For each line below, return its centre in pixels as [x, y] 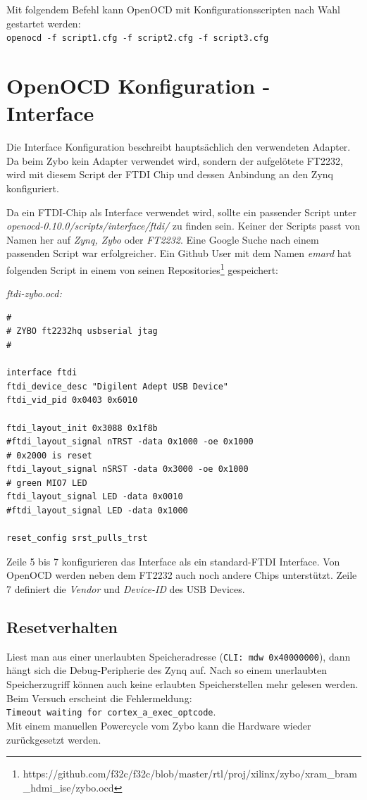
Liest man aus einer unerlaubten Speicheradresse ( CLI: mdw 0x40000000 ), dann [179, 656]
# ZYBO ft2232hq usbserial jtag [82, 331]
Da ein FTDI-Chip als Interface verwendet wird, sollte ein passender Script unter [181, 212]
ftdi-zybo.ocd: [34, 293]
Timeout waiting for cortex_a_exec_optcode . [111, 712]
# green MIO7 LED [47, 483]
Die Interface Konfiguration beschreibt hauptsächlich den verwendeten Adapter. [179, 147]
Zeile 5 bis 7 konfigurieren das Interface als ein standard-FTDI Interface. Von [173, 561]
